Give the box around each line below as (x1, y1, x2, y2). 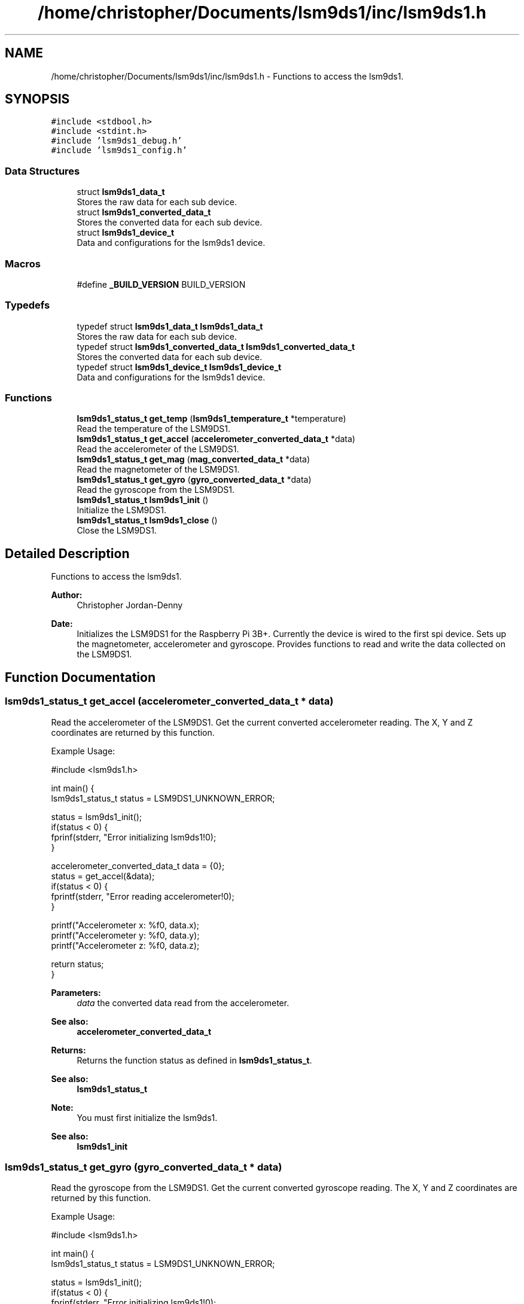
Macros (5, 257, 41, 270)
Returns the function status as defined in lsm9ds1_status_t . (77, 1055, 312, 1065)
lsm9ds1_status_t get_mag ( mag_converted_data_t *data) (77, 454, 310, 465)
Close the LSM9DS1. (77, 525, 157, 536)
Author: (51, 590, 83, 601)
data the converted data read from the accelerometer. (77, 997, 290, 1008)
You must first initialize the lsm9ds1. (77, 1112, 218, 1123)
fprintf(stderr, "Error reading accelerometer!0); (51, 891, 234, 901)
